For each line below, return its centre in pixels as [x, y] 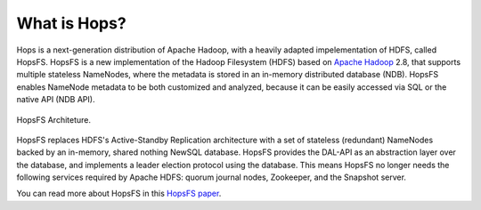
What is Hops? [71, 23]
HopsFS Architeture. [54, 119]
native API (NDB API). [56, 100]
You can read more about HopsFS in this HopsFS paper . [119, 194]
